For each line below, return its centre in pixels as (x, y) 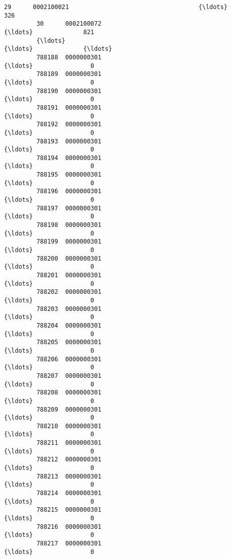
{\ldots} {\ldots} (58, 49)
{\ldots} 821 (49, 32)
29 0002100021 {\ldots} (116, 7)
